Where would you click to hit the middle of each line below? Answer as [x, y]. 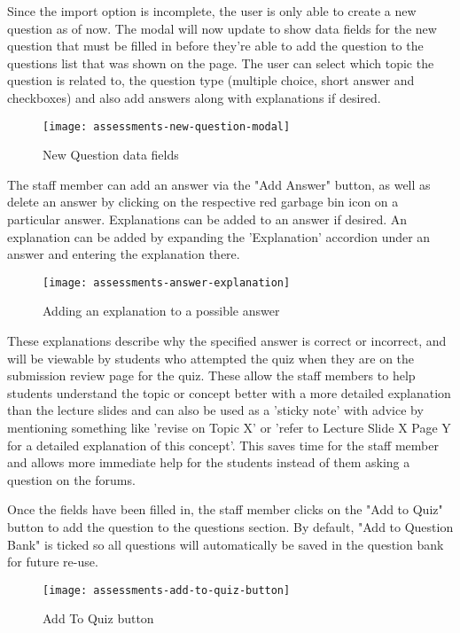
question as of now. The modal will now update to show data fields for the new [222, 28]
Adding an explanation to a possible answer [161, 311]
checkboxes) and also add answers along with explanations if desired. [194, 97]
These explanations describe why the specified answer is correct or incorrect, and [227, 341]
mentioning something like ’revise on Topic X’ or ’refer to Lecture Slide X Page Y [229, 427]
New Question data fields [111, 155]
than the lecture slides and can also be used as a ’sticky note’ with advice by [215, 410]
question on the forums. [71, 479]
